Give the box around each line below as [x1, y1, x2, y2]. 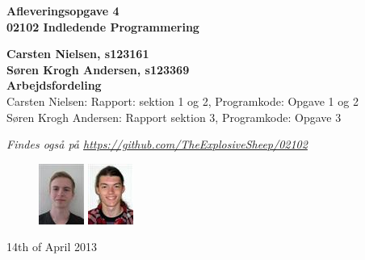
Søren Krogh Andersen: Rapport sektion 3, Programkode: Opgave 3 [6, 108, 342, 125]
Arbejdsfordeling [6, 77, 102, 94]
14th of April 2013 [6, 238, 98, 255]
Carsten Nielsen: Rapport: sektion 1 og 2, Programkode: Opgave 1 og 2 [6, 92, 359, 109]
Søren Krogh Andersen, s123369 [6, 61, 190, 78]
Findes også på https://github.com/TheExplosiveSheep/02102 [6, 136, 308, 153]
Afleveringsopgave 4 [6, 2, 120, 19]
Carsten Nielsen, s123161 [6, 45, 149, 62]
